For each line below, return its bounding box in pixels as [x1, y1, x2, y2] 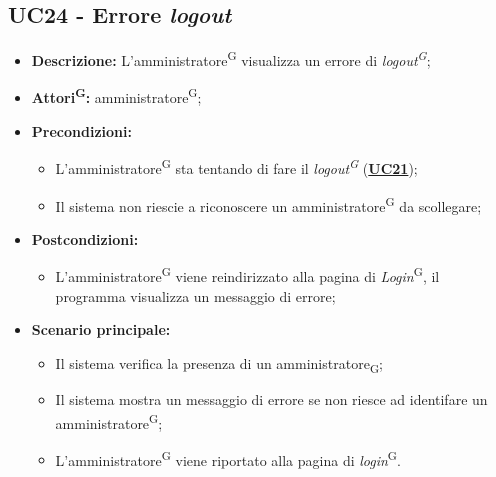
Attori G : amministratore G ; [31, 84, 202, 108]
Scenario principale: [31, 319, 171, 340]
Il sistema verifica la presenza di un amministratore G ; [55, 352, 383, 376]
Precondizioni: [31, 120, 132, 141]
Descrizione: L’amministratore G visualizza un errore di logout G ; [31, 47, 431, 70]
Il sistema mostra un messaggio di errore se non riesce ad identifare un [55, 388, 488, 409]
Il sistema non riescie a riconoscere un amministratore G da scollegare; [55, 192, 482, 216]
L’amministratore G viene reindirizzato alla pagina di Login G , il [55, 263, 440, 287]
